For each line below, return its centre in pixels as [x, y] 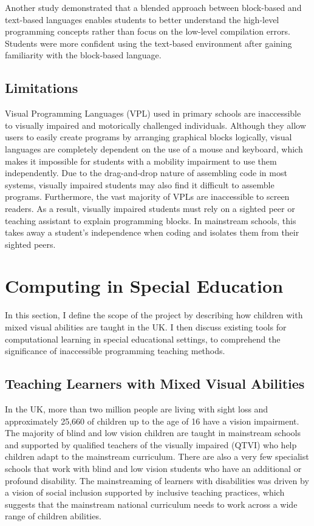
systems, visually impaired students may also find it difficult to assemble [140, 184]
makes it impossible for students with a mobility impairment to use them [141, 161]
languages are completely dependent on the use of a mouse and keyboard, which [154, 149]
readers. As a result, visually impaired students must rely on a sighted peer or [150, 208]
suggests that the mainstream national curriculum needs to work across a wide [151, 504]
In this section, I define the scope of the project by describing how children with [154, 315]
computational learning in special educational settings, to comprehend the [143, 339]
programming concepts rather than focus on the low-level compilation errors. [148, 31]
